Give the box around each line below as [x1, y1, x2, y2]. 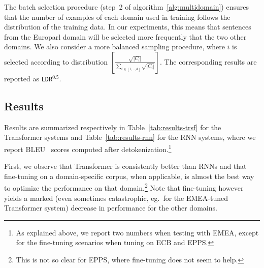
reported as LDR [4, 73, 53, 83]
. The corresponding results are [159, 56, 257, 67]
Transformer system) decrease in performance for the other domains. [4, 202, 217, 213]
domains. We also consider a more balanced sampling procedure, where [4, 41, 225, 52]
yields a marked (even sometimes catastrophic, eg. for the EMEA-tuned [4, 192, 228, 203]
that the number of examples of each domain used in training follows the [4, 11, 230, 22]
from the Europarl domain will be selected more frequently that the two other [4, 31, 247, 42]
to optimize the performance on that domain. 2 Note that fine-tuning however [4, 181, 244, 193]
